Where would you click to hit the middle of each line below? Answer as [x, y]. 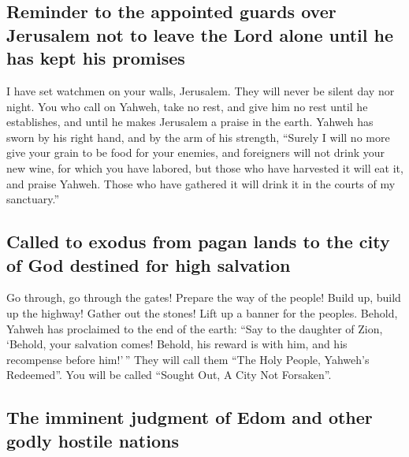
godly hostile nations [93, 440]
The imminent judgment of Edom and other [190, 417]
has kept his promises [96, 58]
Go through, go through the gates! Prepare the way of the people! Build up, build [204, 297]
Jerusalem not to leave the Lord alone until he [200, 34]
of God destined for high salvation [149, 264]
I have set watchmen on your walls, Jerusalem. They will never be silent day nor [201, 90]
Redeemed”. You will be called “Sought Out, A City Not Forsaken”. [169, 375]
